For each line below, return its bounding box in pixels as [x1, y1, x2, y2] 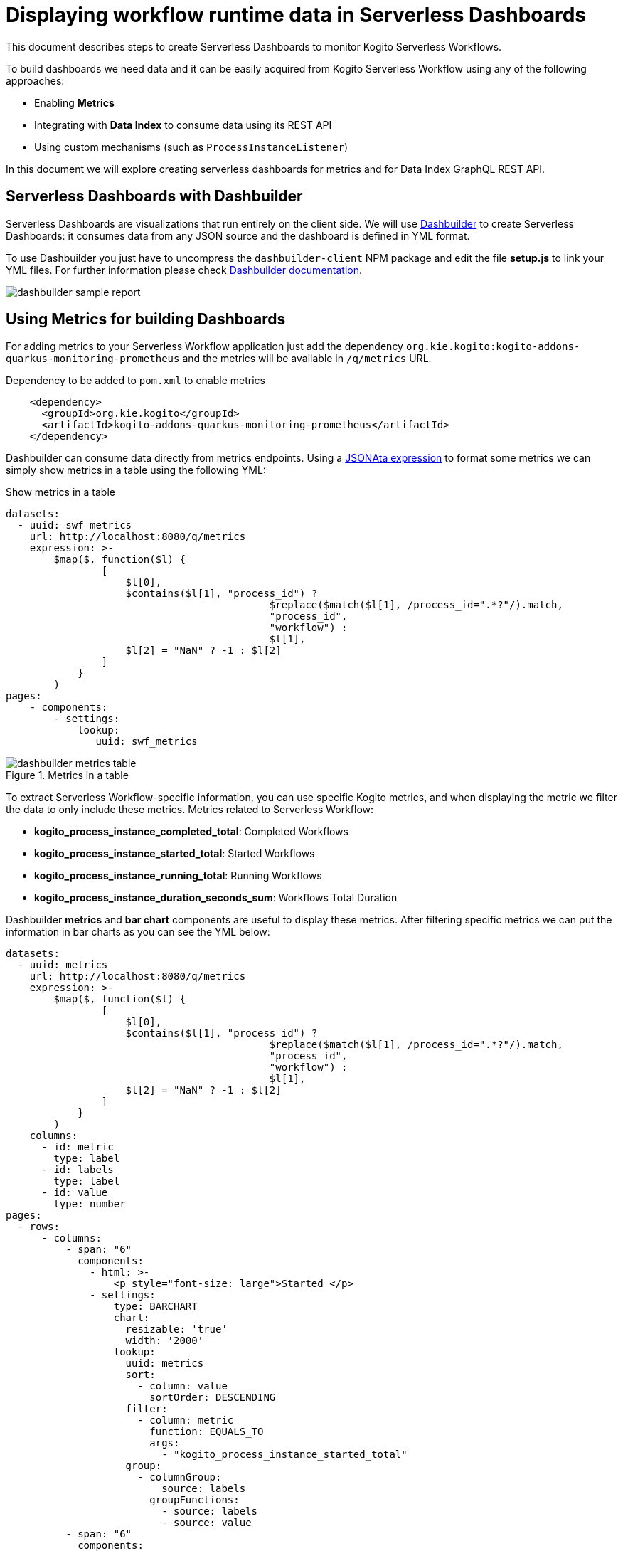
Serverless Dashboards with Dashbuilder [6, 187, 303, 206]
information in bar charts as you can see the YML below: [6, 926, 270, 938]
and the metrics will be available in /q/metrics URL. [182, 352, 432, 365]
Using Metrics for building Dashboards [6, 310, 286, 329]
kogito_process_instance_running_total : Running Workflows [34, 869, 322, 882]
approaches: [6, 74, 65, 87]
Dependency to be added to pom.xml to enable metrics [6, 374, 265, 387]
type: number [53, 1198, 126, 1210]
